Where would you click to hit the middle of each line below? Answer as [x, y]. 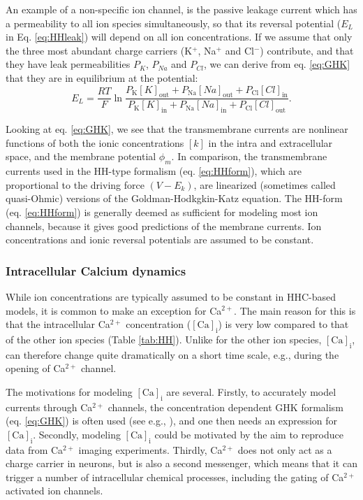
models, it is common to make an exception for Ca [114, 310]
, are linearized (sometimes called [265, 184]
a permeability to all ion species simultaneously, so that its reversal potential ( [173, 23]
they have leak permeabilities [68, 64]
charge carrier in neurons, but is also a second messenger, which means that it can [181, 463]
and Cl [239, 50]
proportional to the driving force [75, 184]
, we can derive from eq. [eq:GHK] [277, 64]
